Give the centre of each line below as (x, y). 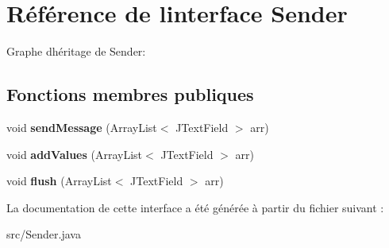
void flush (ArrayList (59, 181)
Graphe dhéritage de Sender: (76, 51)
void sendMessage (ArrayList (82, 127)
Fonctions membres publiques (130, 94)
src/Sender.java (44, 234)
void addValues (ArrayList (75, 154)
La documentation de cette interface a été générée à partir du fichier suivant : (195, 207)
